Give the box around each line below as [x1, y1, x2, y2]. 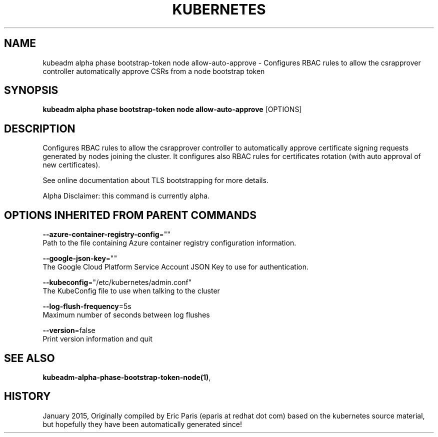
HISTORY [4, 390, 51, 403]
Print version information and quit [42, 334, 152, 343]
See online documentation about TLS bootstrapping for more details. [42, 176, 268, 185]
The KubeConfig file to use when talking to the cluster [42, 286, 220, 295]
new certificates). [42, 160, 100, 169]
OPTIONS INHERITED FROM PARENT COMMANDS [4, 208, 256, 221]
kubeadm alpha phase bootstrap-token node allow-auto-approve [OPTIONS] [42, 105, 302, 114]
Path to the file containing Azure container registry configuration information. [42, 238, 296, 247]
